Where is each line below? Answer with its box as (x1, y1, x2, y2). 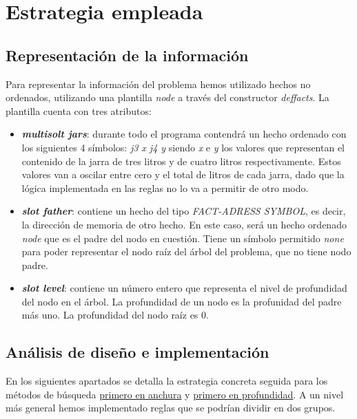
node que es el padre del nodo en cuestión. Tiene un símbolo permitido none (21, 230, 344, 245)
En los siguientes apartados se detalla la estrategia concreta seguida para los (6, 374, 328, 388)
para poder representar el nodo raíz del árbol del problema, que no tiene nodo (21, 244, 351, 259)
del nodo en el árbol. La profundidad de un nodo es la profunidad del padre (21, 294, 342, 308)
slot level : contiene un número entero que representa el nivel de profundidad (21, 281, 347, 295)
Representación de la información (6, 44, 249, 65)
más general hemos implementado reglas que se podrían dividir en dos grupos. (6, 400, 336, 415)
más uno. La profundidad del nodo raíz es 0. (21, 308, 209, 322)
